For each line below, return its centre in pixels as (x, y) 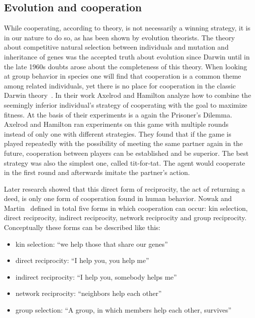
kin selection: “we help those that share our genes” (92, 244)
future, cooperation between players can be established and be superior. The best (126, 153)
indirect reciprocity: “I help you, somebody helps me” (96, 276)
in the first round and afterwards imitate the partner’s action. (97, 172)
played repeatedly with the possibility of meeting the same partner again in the (124, 143)
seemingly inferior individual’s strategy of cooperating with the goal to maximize (126, 104)
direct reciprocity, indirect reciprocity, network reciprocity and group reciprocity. (125, 217)
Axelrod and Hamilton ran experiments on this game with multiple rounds (116, 124)
